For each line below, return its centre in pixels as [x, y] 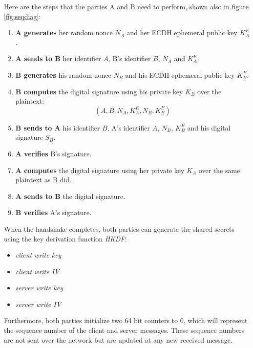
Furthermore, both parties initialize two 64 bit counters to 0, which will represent [126, 320]
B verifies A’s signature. [53, 212]
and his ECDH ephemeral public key [180, 75]
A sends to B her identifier [58, 58]
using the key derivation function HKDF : [65, 238]
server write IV [38, 304]
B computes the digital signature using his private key [99, 91]
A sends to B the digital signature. [70, 196]
